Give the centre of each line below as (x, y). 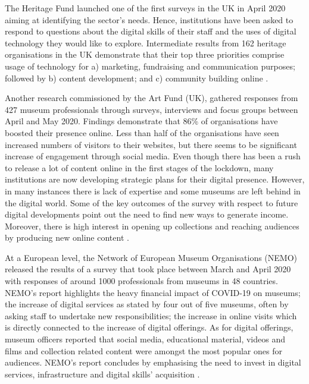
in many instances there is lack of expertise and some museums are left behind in (153, 191)
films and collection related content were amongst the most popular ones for (143, 350)
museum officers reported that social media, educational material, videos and (145, 339)
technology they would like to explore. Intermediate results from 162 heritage (146, 43)
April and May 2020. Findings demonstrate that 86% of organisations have (141, 121)
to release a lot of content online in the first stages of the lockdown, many (139, 167)
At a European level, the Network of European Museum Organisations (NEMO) (151, 257)
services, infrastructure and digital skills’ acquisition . (102, 374)
